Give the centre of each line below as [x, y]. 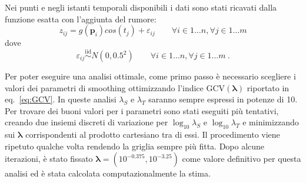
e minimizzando [271, 122]
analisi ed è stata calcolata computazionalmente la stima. [108, 173]
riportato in [268, 87]
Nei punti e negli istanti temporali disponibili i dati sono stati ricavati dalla [141, 7]
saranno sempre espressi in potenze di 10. [223, 99]
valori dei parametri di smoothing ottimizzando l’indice [104, 87]
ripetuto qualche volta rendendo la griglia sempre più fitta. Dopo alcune [135, 146]
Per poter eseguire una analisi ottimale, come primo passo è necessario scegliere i [150, 76]
